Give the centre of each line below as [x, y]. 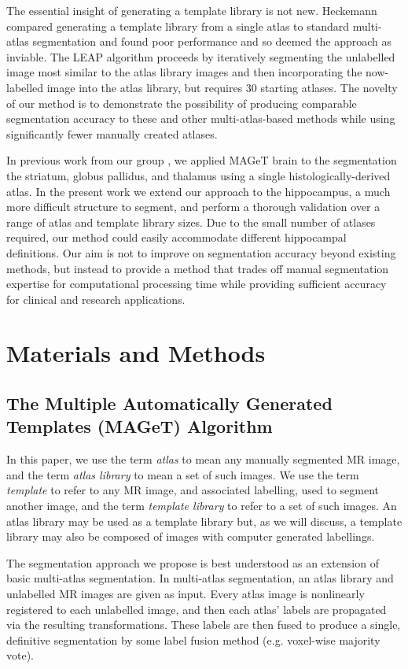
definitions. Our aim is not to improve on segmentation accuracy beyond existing [201, 252]
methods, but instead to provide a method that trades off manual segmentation [198, 268]
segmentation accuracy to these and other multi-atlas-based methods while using [201, 118]
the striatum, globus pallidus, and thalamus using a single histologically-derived [198, 175]
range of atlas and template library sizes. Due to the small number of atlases [191, 222]
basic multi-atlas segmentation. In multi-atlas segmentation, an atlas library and [200, 578]
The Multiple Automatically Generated [169, 403]
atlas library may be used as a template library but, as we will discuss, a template [204, 521]
